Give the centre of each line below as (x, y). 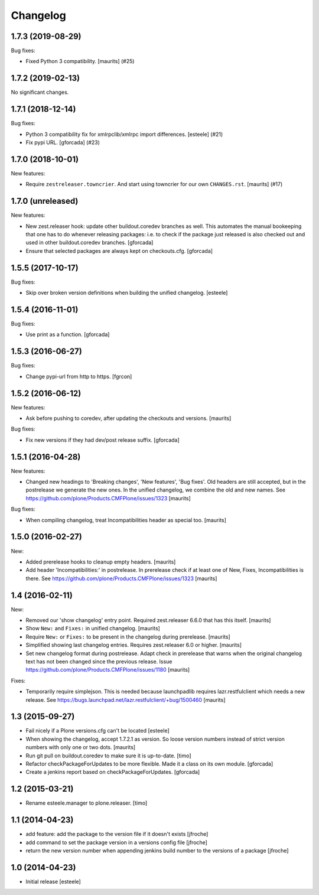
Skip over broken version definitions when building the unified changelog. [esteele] (127, 293)
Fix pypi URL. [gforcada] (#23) (63, 142)
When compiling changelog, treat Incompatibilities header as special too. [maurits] (126, 520)
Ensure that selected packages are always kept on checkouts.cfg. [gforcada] (119, 250)
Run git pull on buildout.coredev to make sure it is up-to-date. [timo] (108, 756)
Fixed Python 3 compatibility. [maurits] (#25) (80, 61)
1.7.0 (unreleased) (45, 201)
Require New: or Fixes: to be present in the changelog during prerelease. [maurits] (128, 637)
